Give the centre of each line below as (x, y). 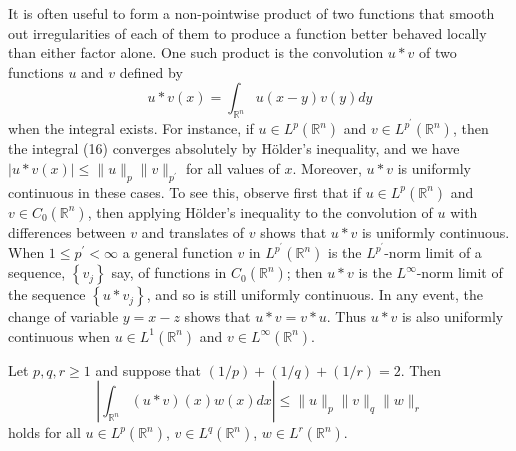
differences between (67, 231)
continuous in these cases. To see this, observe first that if (184, 191)
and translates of (193, 231)
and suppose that (148, 369)
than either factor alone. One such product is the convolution (196, 52)
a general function (177, 252)
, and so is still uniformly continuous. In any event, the (315, 294)
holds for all (44, 432)
